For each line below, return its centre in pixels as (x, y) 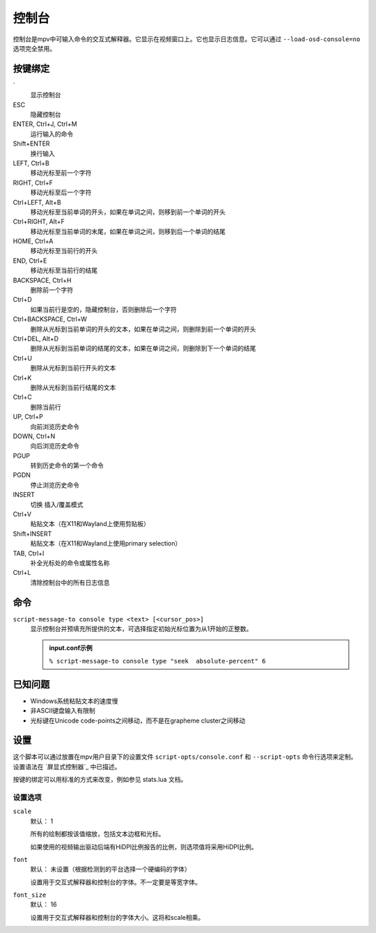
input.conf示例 (71, 648)
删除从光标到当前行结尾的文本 (73, 387)
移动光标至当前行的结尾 (64, 270)
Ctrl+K (22, 378)
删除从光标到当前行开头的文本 (73, 368)
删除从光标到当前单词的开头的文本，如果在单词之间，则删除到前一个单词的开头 (143, 329)
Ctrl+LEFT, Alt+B (37, 202)
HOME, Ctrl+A (33, 241)
